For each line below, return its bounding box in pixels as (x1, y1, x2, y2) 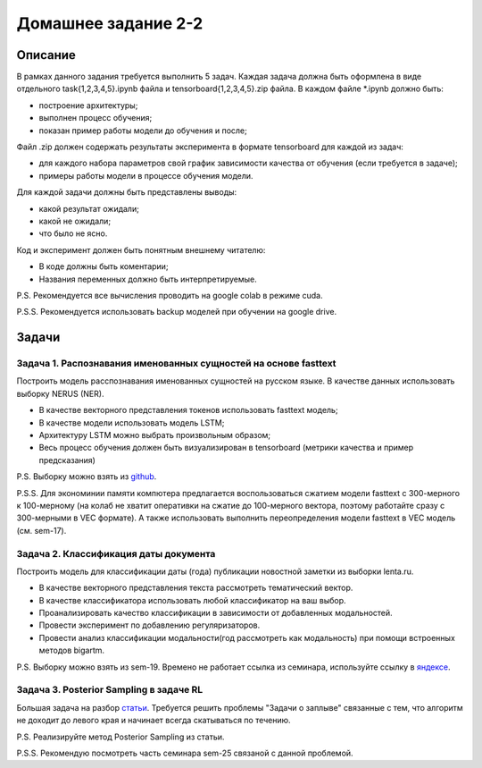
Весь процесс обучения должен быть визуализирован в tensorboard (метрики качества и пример (38, 443, 414, 453)
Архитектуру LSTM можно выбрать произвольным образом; (38, 430, 271, 441)
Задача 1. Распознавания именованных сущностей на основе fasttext (16, 358, 337, 370)
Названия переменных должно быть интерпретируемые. (38, 274, 258, 284)
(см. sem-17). (16, 525, 67, 536)
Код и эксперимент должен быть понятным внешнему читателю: (16, 244, 266, 255)
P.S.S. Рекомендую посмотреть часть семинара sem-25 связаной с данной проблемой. (16, 747, 353, 758)
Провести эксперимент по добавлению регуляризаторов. (38, 620, 261, 630)
